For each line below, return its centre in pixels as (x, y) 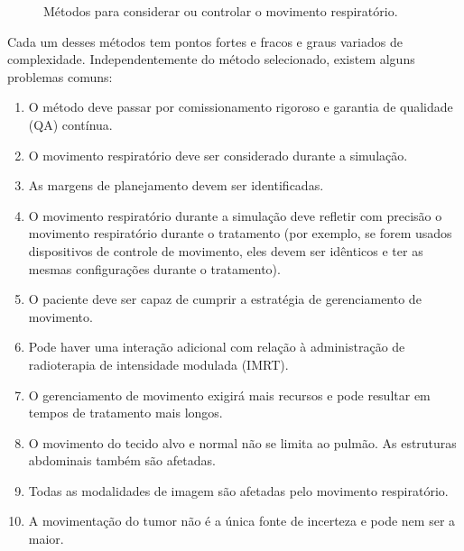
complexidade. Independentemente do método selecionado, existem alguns (211, 59)
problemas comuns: (60, 76)
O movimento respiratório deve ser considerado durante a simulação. (218, 155)
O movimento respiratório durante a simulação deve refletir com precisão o (235, 215)
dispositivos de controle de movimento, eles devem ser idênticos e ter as (226, 250)
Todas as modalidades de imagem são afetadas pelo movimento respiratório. (238, 490)
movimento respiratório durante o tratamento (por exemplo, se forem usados (240, 233)
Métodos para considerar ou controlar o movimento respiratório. (221, 11)
